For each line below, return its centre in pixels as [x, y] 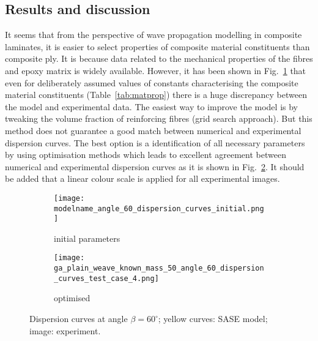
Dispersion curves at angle [79, 319]
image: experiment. [65, 330]
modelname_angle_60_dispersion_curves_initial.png [159, 208]
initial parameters [87, 238]
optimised [72, 298]
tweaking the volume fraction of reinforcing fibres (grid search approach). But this [159, 118]
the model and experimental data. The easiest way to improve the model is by [151, 106]
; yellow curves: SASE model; [213, 319]
